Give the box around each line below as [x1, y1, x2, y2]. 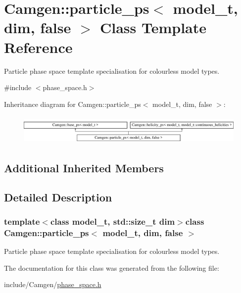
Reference [4, 37, 73, 57]
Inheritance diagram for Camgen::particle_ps [4, 98, 141, 109]
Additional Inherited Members [4, 160, 164, 175]
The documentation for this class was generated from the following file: [4, 262, 219, 273]
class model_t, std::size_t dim [50, 215, 175, 227]
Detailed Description [4, 189, 112, 204]
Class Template [99, 17, 207, 38]
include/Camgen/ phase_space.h [4, 279, 101, 290]
